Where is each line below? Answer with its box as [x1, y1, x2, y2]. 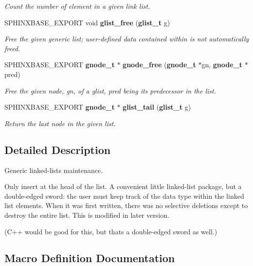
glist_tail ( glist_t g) [123, 102, 191, 112]
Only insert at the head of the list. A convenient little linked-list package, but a [4, 181, 242, 191]
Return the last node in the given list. [4, 118, 116, 128]
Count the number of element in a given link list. [4, 1, 150, 11]
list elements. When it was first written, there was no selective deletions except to [4, 200, 248, 210]
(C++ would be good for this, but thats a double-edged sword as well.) [4, 226, 217, 236]
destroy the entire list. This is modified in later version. [4, 209, 169, 220]
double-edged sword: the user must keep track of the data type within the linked [4, 190, 244, 201]
